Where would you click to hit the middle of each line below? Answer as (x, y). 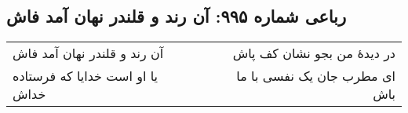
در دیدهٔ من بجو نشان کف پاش (314, 53)
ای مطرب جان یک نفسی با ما (316, 76)
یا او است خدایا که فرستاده (86, 76)
